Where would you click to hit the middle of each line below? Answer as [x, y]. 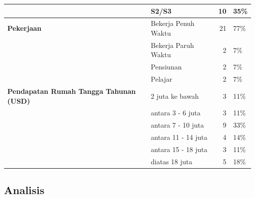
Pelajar [161, 79]
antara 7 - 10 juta [177, 125]
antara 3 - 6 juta [176, 113]
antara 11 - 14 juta [179, 137]
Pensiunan [166, 67]
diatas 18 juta [172, 161]
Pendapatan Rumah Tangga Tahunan [72, 91]
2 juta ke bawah [175, 96]
